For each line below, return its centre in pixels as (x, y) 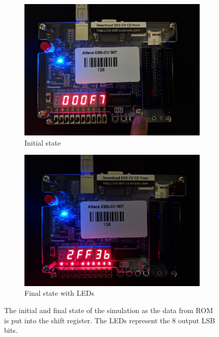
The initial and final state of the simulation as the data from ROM (108, 310)
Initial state (43, 142)
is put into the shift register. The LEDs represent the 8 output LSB (110, 320)
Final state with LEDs (60, 293)
